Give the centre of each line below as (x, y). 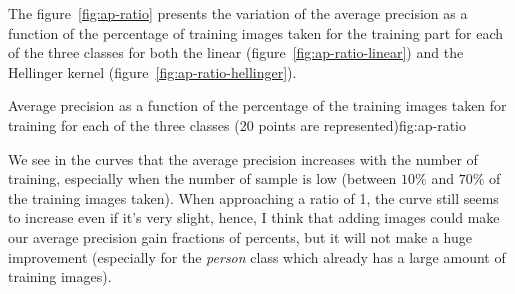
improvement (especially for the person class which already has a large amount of (257, 256)
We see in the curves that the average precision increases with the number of (243, 158)
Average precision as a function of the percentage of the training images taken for (257, 105)
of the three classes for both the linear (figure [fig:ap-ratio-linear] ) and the (236, 52)
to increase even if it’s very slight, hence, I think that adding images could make (254, 217)
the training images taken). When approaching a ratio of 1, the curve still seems (253, 197)
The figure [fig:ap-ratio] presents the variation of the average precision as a (238, 13)
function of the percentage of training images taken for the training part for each (256, 32)
